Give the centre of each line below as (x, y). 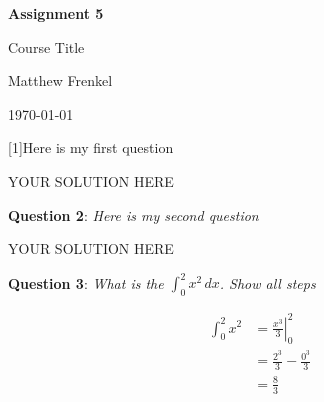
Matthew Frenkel (60, 80)
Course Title (46, 46)
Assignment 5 (56, 13)
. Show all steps (267, 282)
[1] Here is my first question (91, 147)
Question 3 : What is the (86, 282)
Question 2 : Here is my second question (133, 214)
